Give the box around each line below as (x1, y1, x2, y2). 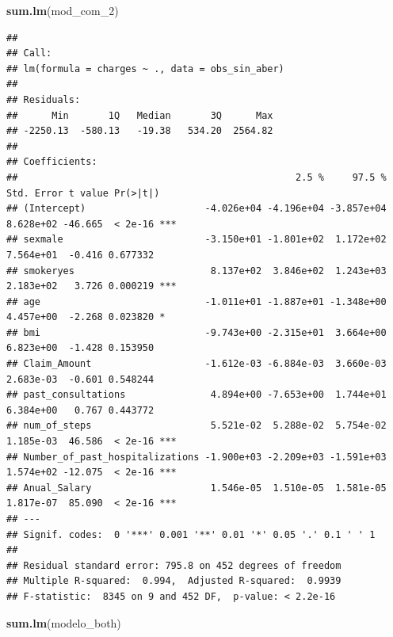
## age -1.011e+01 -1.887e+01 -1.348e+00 (6, 296, 387, 307)
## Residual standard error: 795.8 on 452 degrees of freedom (6, 559, 341, 571)
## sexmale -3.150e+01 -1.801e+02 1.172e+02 (6, 234, 387, 246)
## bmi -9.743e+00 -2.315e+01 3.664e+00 (6, 326, 387, 338)
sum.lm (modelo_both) (6, 614, 121, 631)
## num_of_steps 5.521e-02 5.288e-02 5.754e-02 (6, 420, 387, 432)
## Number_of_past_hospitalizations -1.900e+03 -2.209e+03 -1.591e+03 (6, 451, 387, 463)
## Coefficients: (6, 156, 97, 168)
